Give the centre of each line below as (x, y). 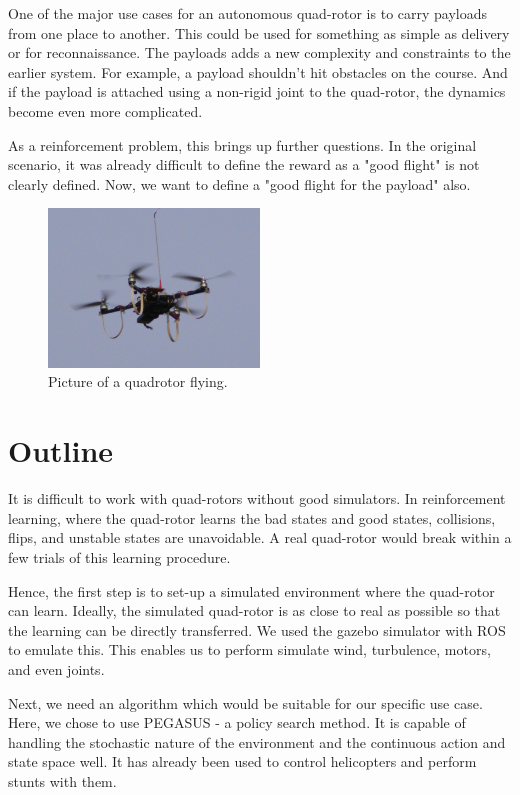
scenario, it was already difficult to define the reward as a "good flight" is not (244, 164)
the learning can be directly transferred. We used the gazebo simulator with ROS (257, 629)
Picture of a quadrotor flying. (138, 381)
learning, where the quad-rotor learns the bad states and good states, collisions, (252, 517)
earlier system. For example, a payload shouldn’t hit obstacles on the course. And (258, 71)
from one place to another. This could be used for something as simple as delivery (259, 32)
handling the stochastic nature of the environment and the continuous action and (257, 741)
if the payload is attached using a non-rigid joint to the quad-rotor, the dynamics (257, 91)
